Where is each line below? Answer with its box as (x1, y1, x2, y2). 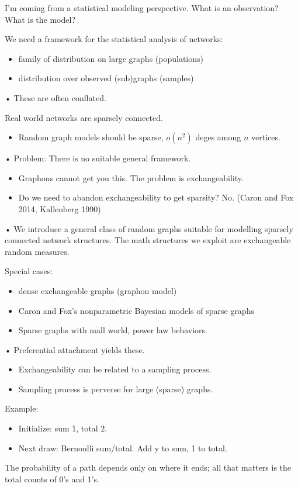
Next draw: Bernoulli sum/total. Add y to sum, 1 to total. (18, 441, 227, 454)
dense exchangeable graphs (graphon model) (18, 284, 177, 296)
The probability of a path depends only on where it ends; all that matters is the (5, 461, 292, 474)
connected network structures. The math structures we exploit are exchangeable (5, 234, 291, 246)
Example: (5, 402, 39, 415)
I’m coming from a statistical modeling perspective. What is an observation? (5, 2, 279, 13)
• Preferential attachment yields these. (5, 343, 145, 355)
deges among (195, 131, 241, 143)
